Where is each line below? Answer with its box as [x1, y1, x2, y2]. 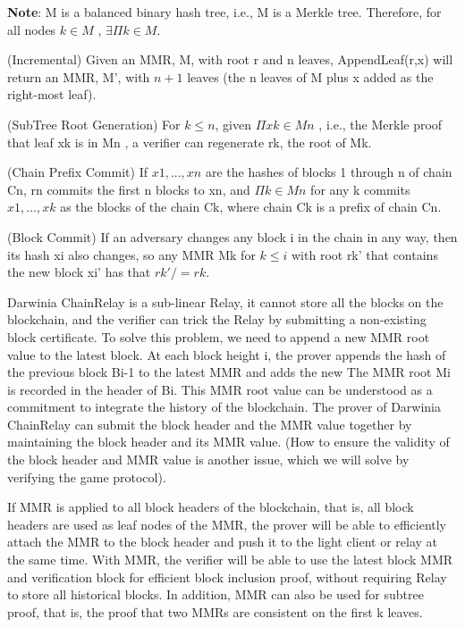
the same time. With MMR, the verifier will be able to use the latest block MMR [7, 550, 453, 569]
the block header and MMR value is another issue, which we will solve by [7, 450, 410, 469]
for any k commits [310, 180, 410, 198]
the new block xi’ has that [7, 263, 151, 281]
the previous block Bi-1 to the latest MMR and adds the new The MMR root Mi [7, 363, 451, 381]
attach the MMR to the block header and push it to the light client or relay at [7, 532, 438, 551]
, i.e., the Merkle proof [318, 114, 443, 133]
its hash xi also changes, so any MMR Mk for [7, 245, 256, 263]
